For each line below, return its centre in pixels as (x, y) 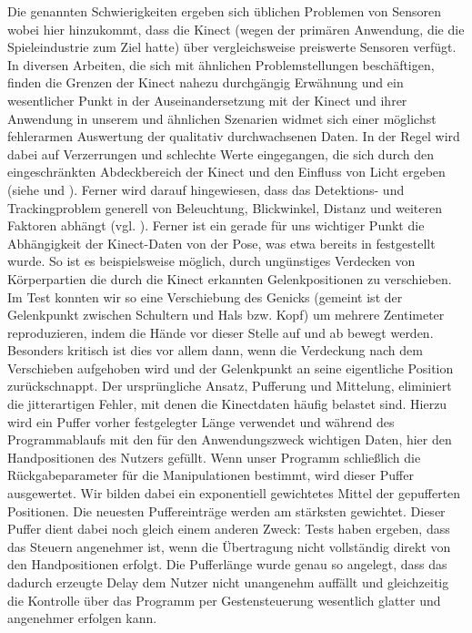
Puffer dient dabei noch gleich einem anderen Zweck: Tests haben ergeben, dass (229, 529)
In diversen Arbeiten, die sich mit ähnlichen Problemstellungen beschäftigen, (221, 64)
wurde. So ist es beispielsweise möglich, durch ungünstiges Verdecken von (211, 261)
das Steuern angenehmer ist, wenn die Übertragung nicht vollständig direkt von (229, 546)
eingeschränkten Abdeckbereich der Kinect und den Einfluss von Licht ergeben (226, 172)
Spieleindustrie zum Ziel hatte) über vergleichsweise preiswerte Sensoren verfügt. (232, 47)
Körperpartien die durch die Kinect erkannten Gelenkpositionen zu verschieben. (230, 278)
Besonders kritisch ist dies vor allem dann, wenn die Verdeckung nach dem (215, 350)
